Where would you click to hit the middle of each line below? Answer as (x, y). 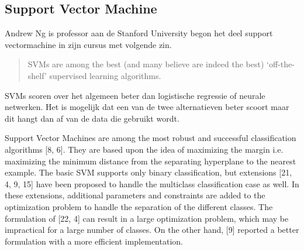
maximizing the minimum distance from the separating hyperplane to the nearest (151, 161)
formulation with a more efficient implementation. (94, 241)
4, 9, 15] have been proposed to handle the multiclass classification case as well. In (152, 183)
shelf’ (37, 75)
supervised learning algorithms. (105, 75)
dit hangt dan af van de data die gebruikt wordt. (92, 118)
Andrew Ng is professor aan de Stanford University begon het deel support (139, 33)
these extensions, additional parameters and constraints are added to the (135, 195)
